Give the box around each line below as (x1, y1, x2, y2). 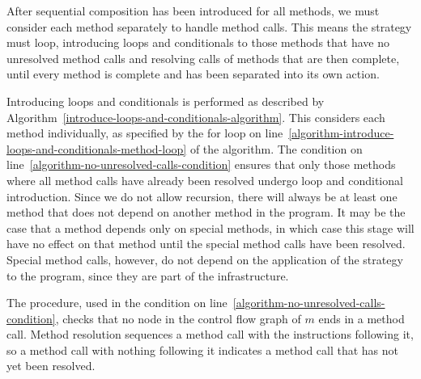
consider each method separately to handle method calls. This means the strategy (6, 18, 412, 35)
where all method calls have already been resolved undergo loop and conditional (6, 171, 403, 188)
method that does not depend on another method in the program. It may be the (6, 204, 406, 221)
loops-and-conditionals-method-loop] (6, 140, 187, 157)
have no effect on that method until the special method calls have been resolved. (6, 235, 406, 252)
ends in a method (318, 310, 405, 326)
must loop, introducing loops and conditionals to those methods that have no (6, 34, 389, 51)
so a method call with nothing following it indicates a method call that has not (6, 341, 399, 358)
